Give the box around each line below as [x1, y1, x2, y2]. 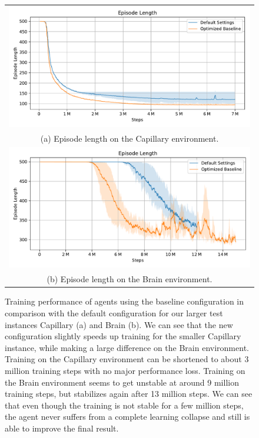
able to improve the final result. [5, 422, 119, 434]
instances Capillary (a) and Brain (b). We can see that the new [5, 318, 233, 330]
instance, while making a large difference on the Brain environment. [5, 341, 249, 353]
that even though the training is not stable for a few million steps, [5, 399, 244, 411]
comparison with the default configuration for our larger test [5, 306, 223, 319]
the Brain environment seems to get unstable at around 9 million [5, 376, 239, 388]
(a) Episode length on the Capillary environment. [40, 132, 219, 144]
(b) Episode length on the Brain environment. [47, 273, 212, 285]
